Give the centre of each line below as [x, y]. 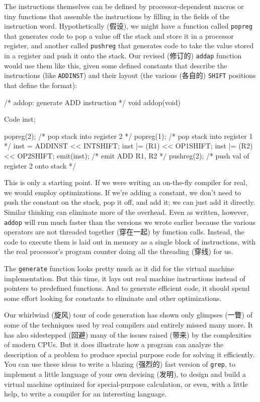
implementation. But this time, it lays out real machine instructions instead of [125, 278]
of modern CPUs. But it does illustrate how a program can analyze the [114, 344]
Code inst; [20, 119]
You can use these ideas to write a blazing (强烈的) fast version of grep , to [120, 364]
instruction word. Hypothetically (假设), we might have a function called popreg [128, 26]
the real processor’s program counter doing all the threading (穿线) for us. [119, 251]
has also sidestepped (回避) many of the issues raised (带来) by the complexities [128, 334]
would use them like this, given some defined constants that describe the [116, 65]
